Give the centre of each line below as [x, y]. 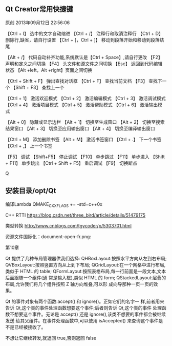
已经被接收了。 [30, 327]
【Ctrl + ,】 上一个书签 [29, 146]
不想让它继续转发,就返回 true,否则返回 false [51, 338]
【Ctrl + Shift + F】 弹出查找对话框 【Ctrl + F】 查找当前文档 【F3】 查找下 [84, 81]
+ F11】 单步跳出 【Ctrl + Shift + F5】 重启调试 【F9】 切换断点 [71, 163]
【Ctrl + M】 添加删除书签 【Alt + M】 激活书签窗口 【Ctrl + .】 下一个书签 [83, 139]
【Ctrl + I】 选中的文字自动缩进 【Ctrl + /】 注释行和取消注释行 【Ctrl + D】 [84, 33]
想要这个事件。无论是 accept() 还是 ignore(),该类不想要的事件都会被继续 [90, 314]
